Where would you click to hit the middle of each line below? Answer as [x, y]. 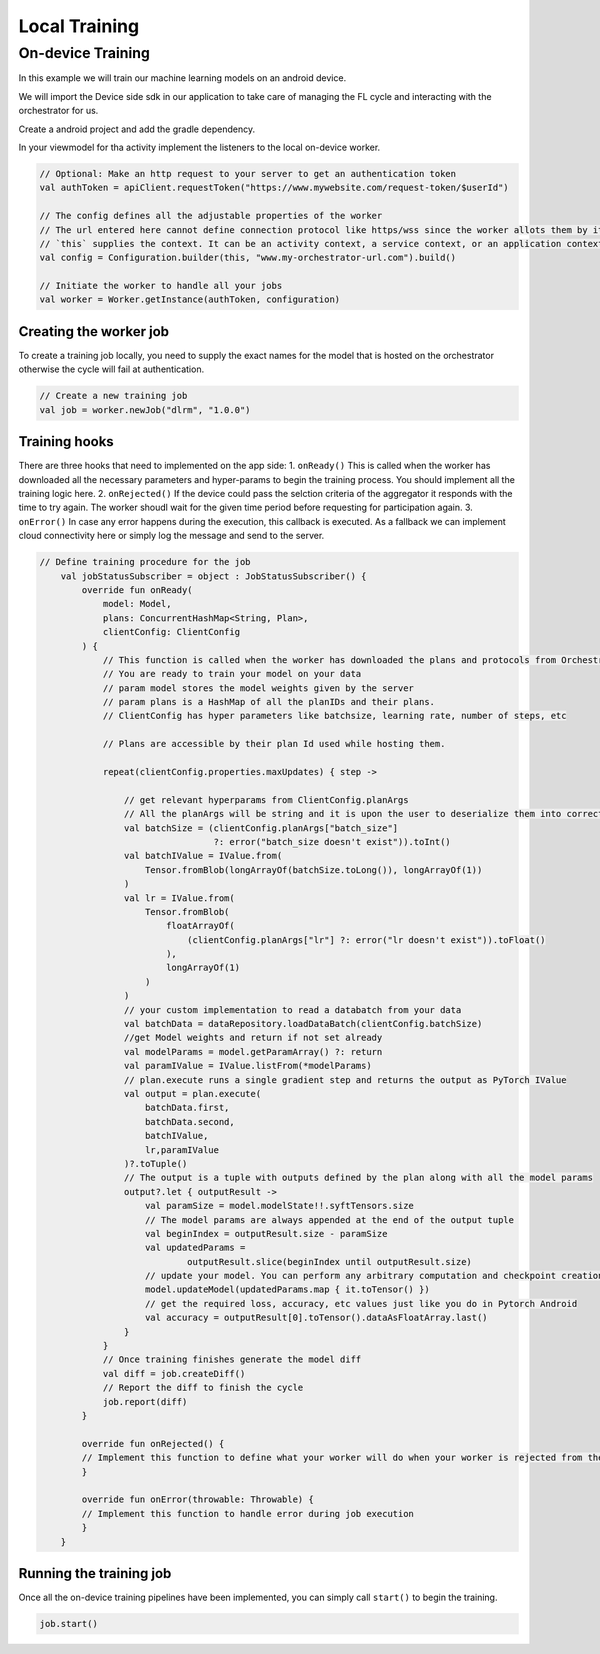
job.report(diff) [145, 1401]
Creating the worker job [94, 331]
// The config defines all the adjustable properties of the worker [211, 216]
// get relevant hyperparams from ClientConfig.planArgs [266, 799]
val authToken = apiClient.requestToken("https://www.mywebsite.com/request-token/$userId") [274, 188]
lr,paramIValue [182, 1149]
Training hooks [66, 441]
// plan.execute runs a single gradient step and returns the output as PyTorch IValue [345, 1079]
